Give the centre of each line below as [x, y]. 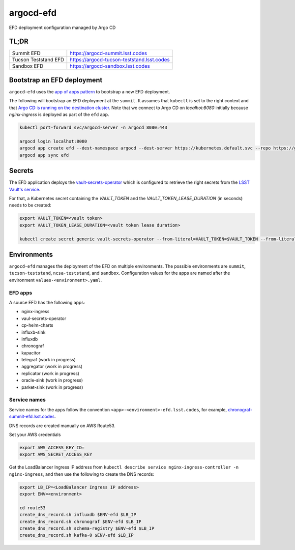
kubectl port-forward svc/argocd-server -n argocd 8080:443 [93, 128]
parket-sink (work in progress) [52, 387]
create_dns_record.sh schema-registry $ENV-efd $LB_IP [87, 529]
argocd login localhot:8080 [53, 141]
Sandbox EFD [28, 66]
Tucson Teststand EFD [38, 60]
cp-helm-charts [37, 325]
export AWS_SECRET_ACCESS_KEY [56, 454]
